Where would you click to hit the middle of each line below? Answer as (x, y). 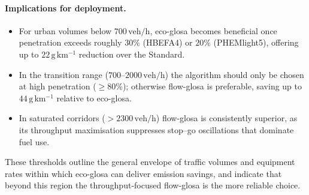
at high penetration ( (57, 86)
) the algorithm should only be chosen (234, 74)
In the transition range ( (63, 74)
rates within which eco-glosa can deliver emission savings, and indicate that (143, 173)
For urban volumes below (65, 30)
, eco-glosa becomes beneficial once (213, 30)
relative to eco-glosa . (94, 97)
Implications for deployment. (66, 7)
